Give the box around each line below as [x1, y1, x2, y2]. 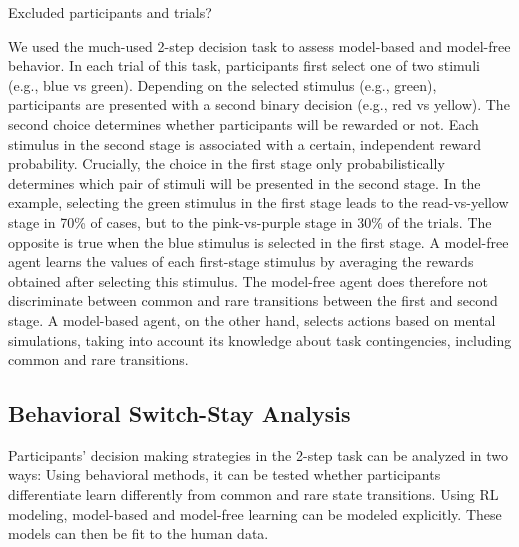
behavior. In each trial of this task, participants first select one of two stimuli [8, 55, 480, 76]
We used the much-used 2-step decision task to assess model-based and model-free [8, 35, 511, 56]
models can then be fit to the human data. [8, 523, 269, 544]
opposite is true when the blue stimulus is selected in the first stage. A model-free [8, 231, 509, 252]
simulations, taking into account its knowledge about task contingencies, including [8, 329, 512, 350]
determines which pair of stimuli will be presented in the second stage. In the [8, 172, 481, 193]
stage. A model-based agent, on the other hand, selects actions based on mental [8, 309, 496, 330]
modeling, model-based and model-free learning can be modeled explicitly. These [8, 503, 502, 524]
